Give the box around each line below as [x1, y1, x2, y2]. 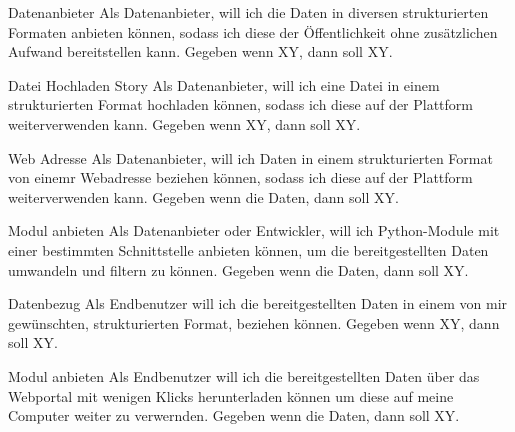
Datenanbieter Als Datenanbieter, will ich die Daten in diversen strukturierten [8, 2, 489, 22]
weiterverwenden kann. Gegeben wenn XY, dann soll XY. [8, 113, 361, 134]
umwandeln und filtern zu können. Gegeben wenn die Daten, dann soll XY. [8, 259, 469, 280]
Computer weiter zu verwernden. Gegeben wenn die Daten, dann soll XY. [8, 405, 460, 426]
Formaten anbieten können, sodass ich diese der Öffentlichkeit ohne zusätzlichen [8, 21, 498, 42]
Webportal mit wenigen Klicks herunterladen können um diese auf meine [8, 385, 454, 406]
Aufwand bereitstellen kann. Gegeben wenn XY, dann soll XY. [8, 41, 393, 62]
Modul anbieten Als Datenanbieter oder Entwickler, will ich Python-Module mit [8, 220, 500, 241]
